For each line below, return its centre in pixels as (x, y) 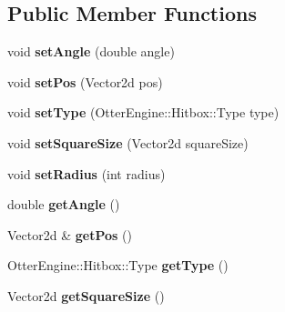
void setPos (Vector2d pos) (85, 81)
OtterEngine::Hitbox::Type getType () (118, 265)
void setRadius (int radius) (87, 173)
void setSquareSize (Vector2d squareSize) (128, 142)
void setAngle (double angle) (91, 51)
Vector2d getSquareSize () (86, 295)
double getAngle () (64, 204)
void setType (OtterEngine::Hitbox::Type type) (143, 112)
